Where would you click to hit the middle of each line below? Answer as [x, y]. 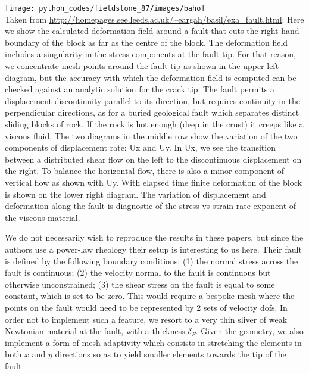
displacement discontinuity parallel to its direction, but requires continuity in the [152, 100]
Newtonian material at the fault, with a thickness [95, 331]
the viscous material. [43, 217]
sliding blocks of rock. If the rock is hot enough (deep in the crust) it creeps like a [154, 124]
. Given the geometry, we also [249, 331]
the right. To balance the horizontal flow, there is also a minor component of [144, 171]
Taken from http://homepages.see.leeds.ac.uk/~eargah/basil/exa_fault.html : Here [154, 19]
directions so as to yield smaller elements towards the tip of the [171, 354]
